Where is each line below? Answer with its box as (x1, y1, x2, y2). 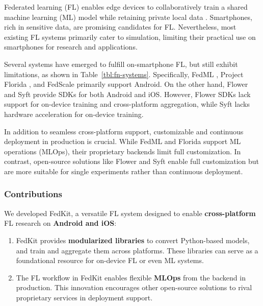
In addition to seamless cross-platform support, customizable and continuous (4, 126, 244, 136)
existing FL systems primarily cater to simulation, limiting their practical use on (4, 31, 256, 42)
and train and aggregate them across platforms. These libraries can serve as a (16, 245, 258, 255)
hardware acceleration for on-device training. (4, 108, 144, 119)
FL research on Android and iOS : (4, 218, 117, 228)
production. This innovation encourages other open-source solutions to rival (16, 282, 252, 293)
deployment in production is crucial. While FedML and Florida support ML (4, 136, 241, 147)
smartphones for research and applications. (4, 41, 138, 52)
